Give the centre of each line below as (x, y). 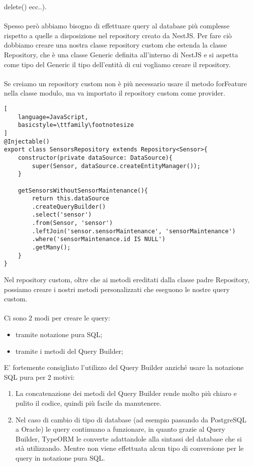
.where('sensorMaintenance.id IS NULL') (99, 239)
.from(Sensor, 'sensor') (72, 223)
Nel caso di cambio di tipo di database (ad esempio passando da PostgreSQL (131, 419)
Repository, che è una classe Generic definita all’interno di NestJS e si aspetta (121, 54)
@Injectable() (27, 141)
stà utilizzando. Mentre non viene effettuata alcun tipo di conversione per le (129, 448)
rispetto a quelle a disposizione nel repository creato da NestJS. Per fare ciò (118, 35)
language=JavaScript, (53, 117)
